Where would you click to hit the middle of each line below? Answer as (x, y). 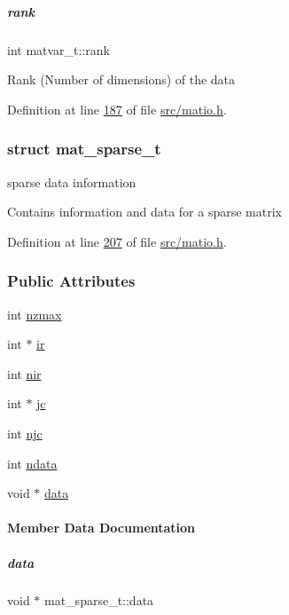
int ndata (32, 463)
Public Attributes (71, 281)
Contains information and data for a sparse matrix (144, 212)
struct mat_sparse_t (84, 149)
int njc (25, 433)
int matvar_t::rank (59, 49)
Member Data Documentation (102, 528)
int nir (24, 373)
